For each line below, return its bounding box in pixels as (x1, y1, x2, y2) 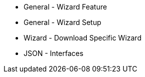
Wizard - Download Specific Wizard (24, 33, 141, 42)
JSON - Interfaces (24, 49, 84, 57)
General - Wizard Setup (24, 18, 101, 26)
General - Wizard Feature (24, 2, 107, 11)
